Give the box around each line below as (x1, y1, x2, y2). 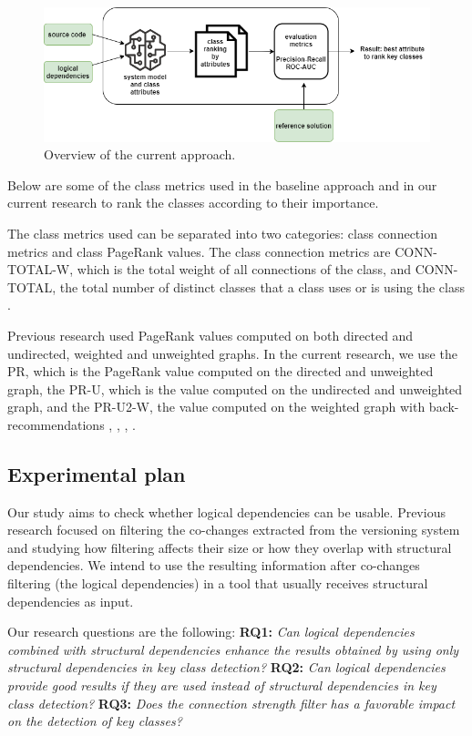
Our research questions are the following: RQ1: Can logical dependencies (7, 622, 415, 641)
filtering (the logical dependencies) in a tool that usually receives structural (7, 574, 428, 593)
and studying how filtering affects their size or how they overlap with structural (7, 537, 452, 557)
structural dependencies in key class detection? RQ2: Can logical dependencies (7, 658, 446, 677)
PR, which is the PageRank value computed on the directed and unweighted (7, 362, 434, 381)
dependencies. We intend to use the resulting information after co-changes (7, 556, 420, 575)
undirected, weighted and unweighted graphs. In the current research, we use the (7, 343, 457, 363)
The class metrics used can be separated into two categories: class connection (7, 223, 437, 242)
